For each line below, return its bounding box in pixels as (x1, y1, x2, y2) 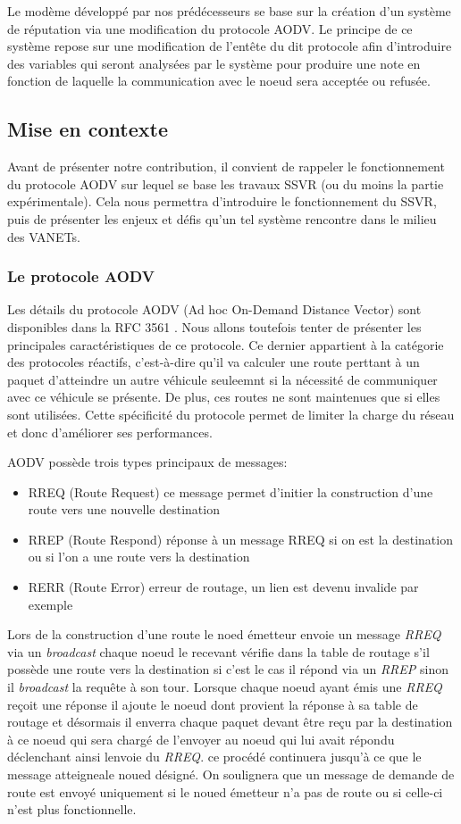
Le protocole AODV (7, 265, 155, 287)
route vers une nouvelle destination (28, 500, 220, 519)
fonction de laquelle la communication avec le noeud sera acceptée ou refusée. (7, 71, 431, 90)
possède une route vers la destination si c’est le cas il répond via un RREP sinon (7, 660, 448, 678)
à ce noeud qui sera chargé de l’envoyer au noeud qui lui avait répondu (7, 729, 395, 748)
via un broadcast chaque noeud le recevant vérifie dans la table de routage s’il (7, 642, 430, 661)
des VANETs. (7, 227, 81, 246)
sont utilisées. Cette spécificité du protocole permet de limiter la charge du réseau (7, 404, 455, 423)
